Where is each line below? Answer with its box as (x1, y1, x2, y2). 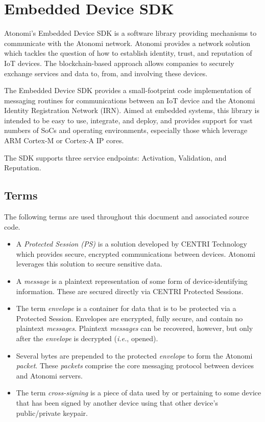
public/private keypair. (16, 407, 88, 418)
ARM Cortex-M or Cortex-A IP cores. (4, 135, 124, 146)
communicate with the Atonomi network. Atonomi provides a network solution (4, 37, 251, 48)
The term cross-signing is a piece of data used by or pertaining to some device (16, 387, 261, 398)
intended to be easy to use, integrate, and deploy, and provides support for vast (4, 115, 253, 125)
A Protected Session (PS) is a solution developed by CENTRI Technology (16, 238, 247, 249)
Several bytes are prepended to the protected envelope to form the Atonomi (16, 350, 253, 361)
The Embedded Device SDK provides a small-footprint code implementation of (4, 85, 251, 96)
